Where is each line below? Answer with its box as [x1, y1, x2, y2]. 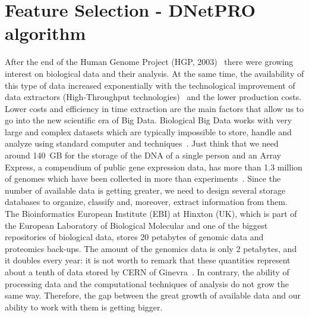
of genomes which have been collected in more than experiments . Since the [5, 172, 281, 185]
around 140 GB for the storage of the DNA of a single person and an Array [5, 149, 281, 161]
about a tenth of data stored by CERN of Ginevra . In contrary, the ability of [5, 266, 289, 278]
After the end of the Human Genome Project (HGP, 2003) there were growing [5, 55, 294, 68]
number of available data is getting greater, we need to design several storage [5, 184, 286, 196]
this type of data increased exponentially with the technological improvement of [5, 79, 295, 91]
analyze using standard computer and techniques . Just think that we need [5, 137, 279, 150]
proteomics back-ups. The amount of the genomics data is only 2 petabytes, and [5, 242, 297, 254]
